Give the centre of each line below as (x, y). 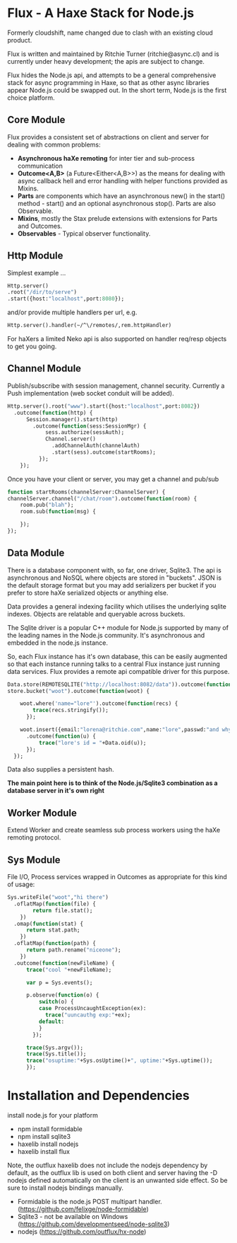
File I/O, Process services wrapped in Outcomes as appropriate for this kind (117, 877)
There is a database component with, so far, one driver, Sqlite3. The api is (115, 570)
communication (40, 166)
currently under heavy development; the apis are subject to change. (106, 61)
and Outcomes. (40, 226)
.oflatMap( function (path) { (55, 944)
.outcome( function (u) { (61, 736)
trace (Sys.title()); (56, 1054)
